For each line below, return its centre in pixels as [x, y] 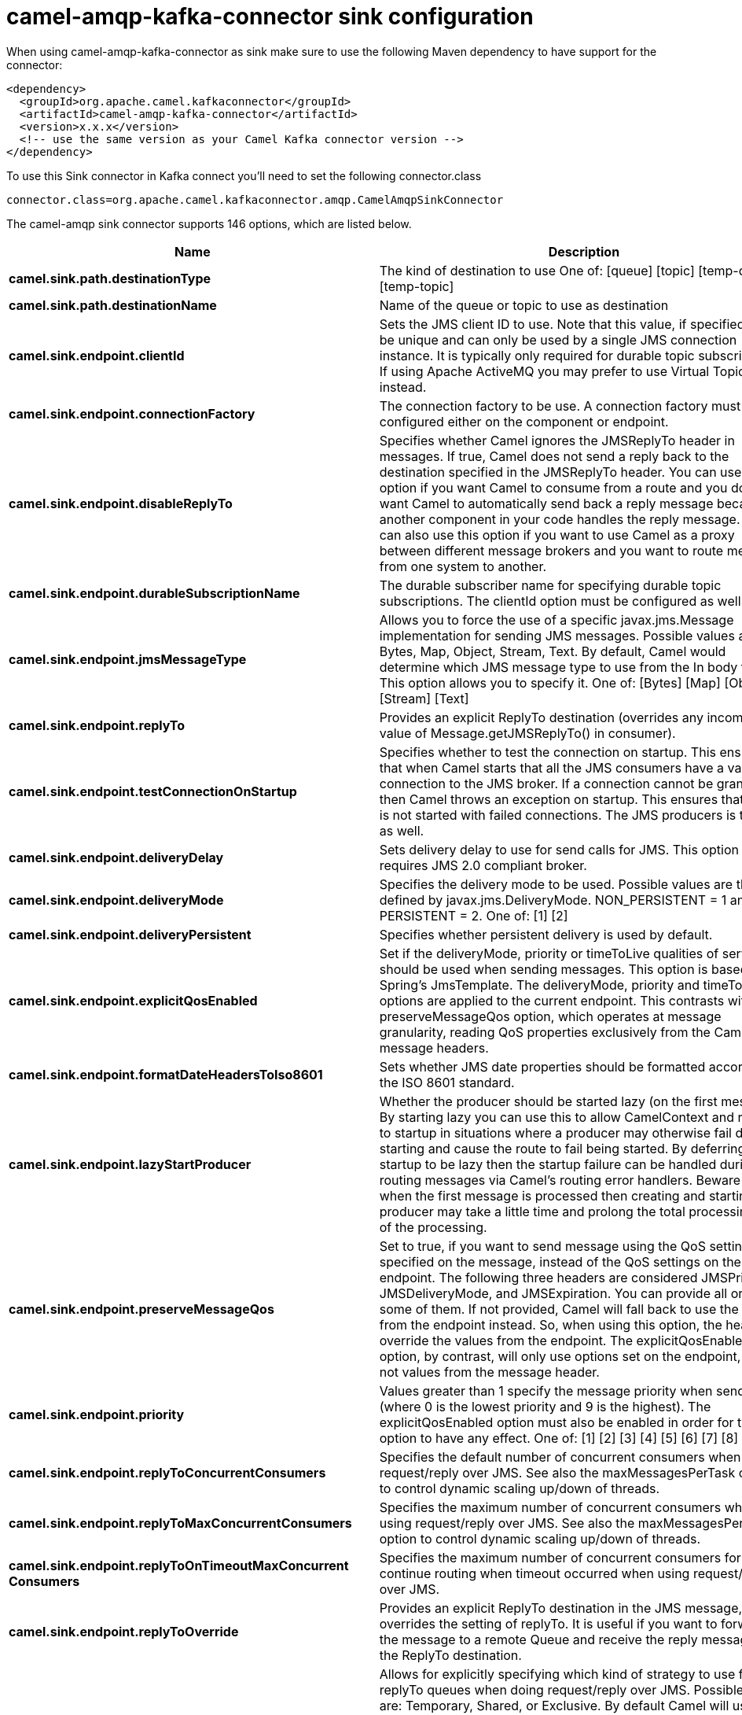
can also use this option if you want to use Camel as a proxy [557, 535]
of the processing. [433, 1227]
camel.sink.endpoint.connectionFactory [132, 413]
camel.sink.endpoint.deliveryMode [116, 900]
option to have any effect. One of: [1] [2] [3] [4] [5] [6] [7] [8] [559, 1438]
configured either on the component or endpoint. [524, 421]
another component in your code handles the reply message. [560, 519]
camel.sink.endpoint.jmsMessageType [128, 659]
